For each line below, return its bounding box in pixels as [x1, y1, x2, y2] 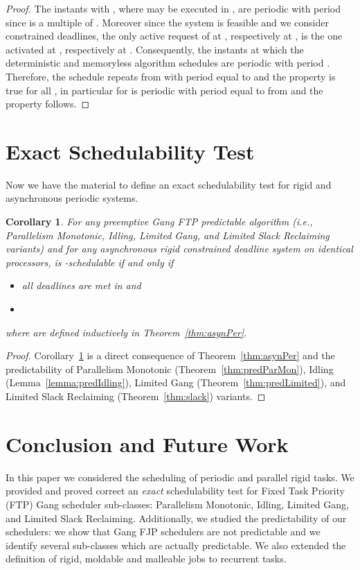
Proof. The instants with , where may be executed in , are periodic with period [6, 1, 341, 15]
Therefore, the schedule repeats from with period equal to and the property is [6, 69, 336, 83]
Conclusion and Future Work [6, 429, 289, 458]
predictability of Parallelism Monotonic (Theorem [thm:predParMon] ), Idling [6, 361, 334, 376]
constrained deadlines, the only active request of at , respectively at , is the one [6, 28, 343, 43]
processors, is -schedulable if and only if [6, 254, 174, 269]
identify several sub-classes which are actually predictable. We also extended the [6, 537, 346, 552]
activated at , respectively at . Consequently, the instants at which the [6, 42, 304, 56]
